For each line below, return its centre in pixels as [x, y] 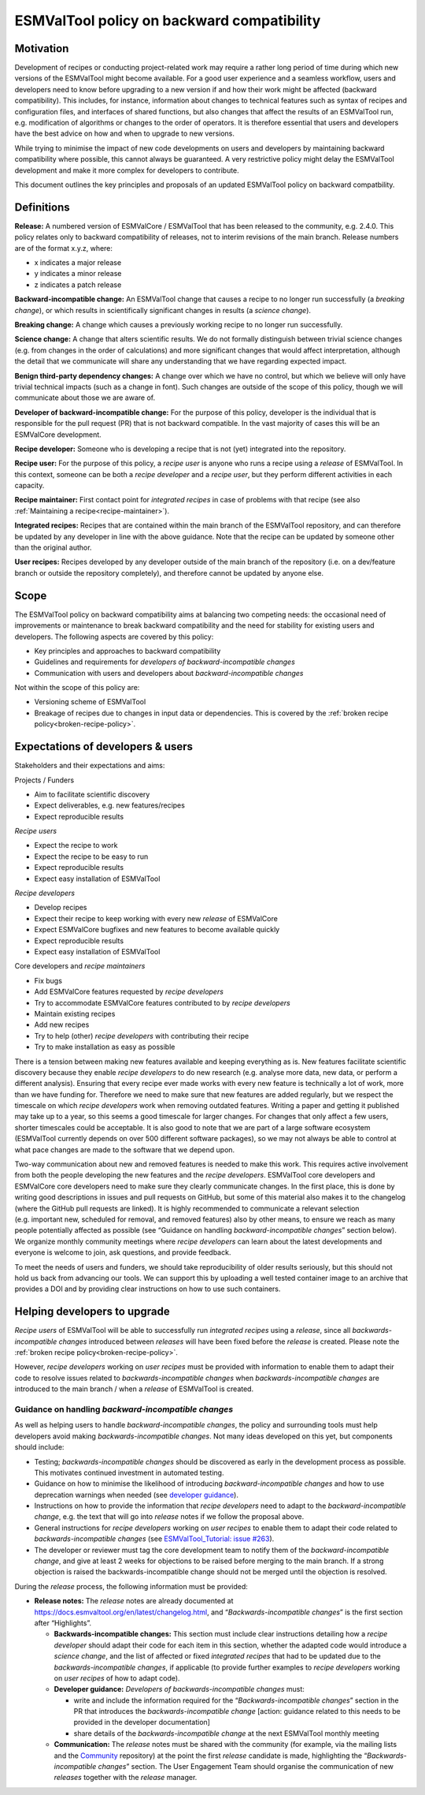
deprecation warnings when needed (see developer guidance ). [137, 1495]
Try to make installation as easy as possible [105, 1047]
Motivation [42, 49]
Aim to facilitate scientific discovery [92, 794]
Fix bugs [48, 980]
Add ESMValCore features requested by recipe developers [129, 992]
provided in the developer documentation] [142, 1722]
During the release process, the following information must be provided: [131, 1586]
